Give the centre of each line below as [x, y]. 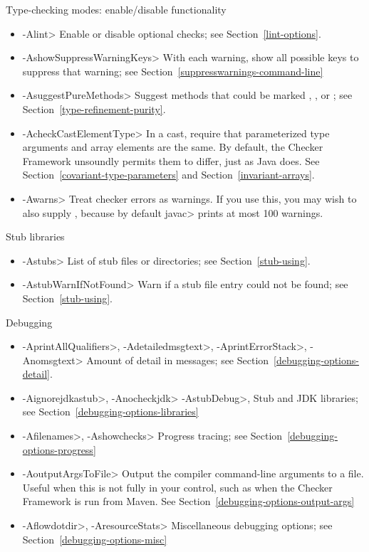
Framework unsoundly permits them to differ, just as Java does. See [171, 160]
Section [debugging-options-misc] [95, 539]
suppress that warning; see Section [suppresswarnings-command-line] [173, 71]
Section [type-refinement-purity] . [94, 108]
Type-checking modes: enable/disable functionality [116, 9]
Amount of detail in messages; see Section [178, 360]
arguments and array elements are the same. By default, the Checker [173, 147]
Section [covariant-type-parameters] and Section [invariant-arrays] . [168, 175]
